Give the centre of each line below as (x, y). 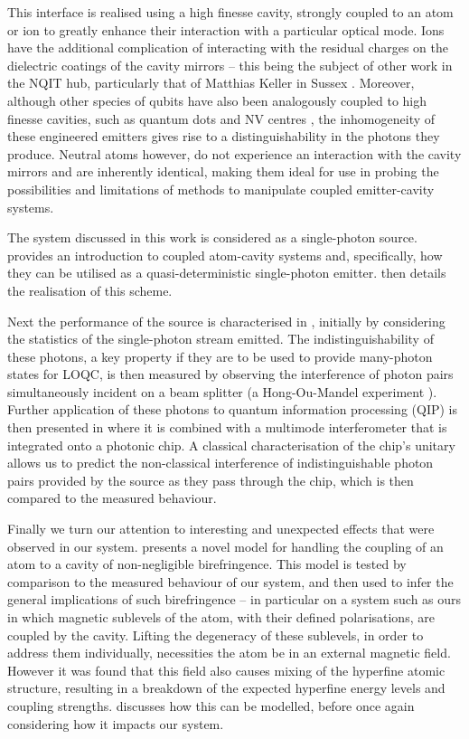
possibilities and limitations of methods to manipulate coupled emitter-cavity (221, 189)
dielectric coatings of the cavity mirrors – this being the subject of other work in (230, 65)
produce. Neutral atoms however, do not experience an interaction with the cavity (234, 153)
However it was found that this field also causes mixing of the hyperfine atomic (226, 670)
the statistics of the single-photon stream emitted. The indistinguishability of (220, 339)
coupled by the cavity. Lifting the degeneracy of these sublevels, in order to (216, 635)
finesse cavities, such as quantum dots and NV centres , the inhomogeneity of (221, 118)
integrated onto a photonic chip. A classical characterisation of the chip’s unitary (231, 445)
